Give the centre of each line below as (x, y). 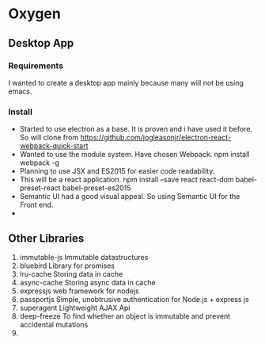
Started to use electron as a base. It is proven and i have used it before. (136, 129)
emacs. (20, 91)
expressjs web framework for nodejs (79, 291)
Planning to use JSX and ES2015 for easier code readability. (117, 171)
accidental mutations (54, 324)
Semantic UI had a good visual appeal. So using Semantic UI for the (130, 197)
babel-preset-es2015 (97, 188)
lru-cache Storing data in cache (71, 273)
